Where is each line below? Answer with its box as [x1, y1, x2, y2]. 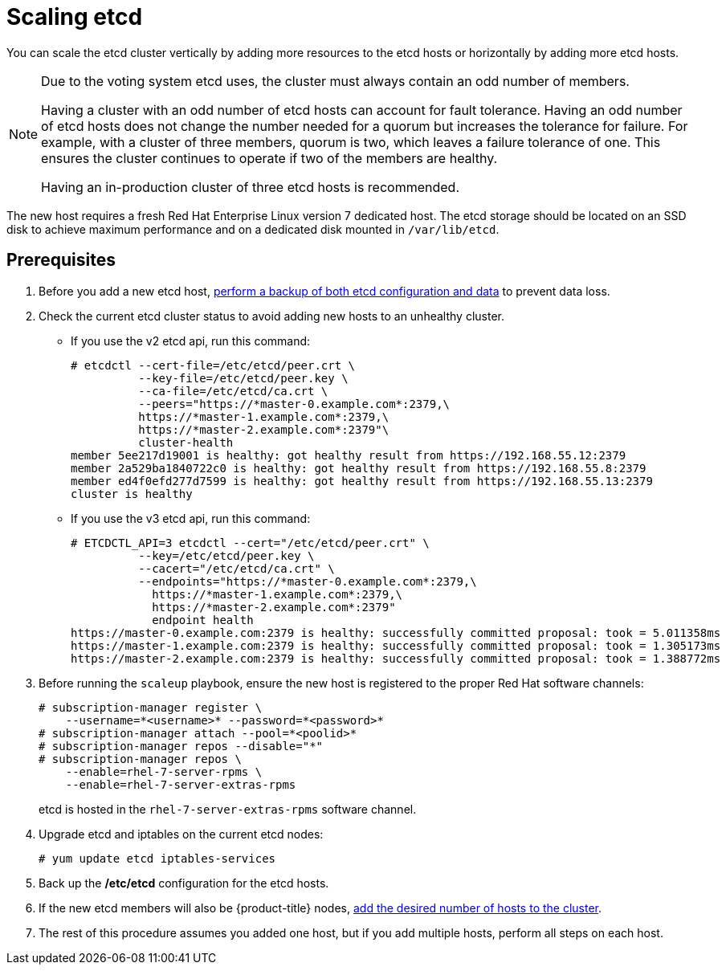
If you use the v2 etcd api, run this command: [71, 333, 311, 348]
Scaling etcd [6, 3, 143, 31]
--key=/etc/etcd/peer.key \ [138, 549, 315, 562]
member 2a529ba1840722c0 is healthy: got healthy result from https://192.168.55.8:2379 [71, 461, 646, 475]
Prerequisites [6, 250, 116, 271]
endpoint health [152, 613, 254, 626]
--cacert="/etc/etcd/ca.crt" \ [138, 561, 335, 575]
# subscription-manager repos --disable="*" [39, 739, 324, 753]
